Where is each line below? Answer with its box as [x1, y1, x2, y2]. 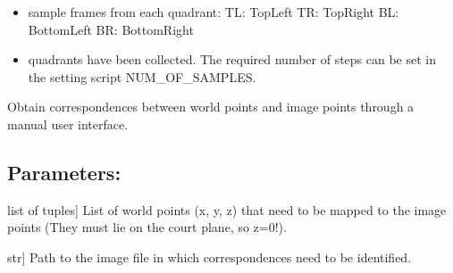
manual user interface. [7, 114, 129, 133]
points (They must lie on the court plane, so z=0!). [7, 218, 287, 236]
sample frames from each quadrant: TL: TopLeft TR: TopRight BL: [28, 3, 399, 21]
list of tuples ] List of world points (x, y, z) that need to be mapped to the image [7, 200, 447, 219]
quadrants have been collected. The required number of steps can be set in [28, 50, 437, 69]
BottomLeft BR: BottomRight [28, 20, 194, 38]
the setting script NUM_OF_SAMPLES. [28, 67, 256, 86]
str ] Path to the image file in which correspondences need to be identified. [7, 247, 412, 266]
